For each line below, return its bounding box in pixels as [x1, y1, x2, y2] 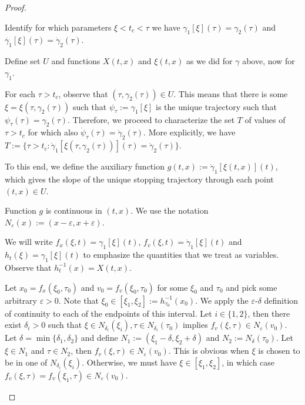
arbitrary [5, 294, 37, 306]
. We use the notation [130, 204, 209, 217]
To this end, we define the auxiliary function [5, 160, 165, 172]
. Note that [58, 294, 99, 306]
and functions [51, 55, 100, 67]
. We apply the [195, 294, 249, 306]
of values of [244, 113, 286, 125]
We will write [5, 235, 53, 248]
